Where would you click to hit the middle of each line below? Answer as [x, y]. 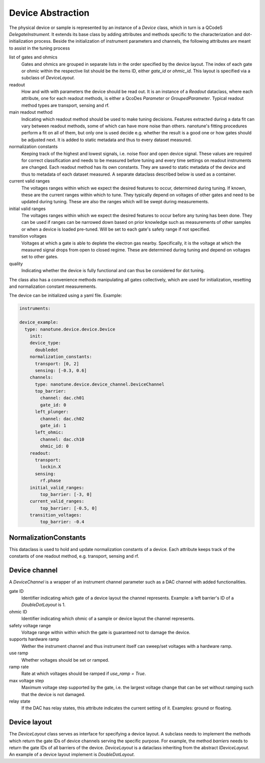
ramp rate [19, 667]
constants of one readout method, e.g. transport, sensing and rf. [74, 556]
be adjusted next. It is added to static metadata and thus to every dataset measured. [106, 140]
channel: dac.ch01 [62, 398]
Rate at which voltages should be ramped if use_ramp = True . [84, 673]
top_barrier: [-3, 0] [66, 494]
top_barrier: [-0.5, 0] [69, 508]
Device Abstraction [49, 13]
